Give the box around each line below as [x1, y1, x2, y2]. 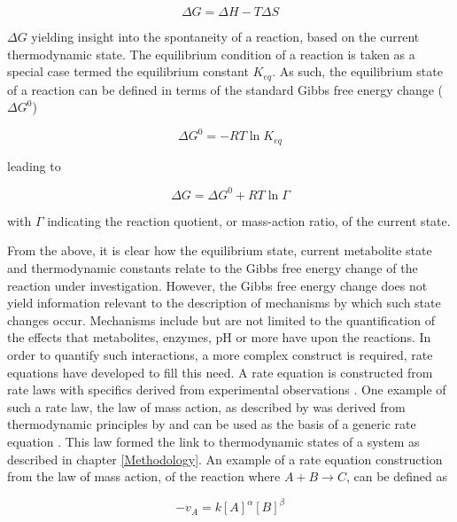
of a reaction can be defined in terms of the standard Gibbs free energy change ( [7, 80, 444, 98]
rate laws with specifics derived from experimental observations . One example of [7, 380, 446, 399]
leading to [7, 156, 61, 175]
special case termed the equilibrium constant [7, 62, 249, 81]
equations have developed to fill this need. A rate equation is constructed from [7, 362, 433, 381]
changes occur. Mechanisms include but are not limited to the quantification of [7, 310, 435, 329]
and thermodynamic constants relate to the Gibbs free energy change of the [7, 259, 418, 277]
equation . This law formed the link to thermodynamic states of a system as [7, 432, 420, 450]
